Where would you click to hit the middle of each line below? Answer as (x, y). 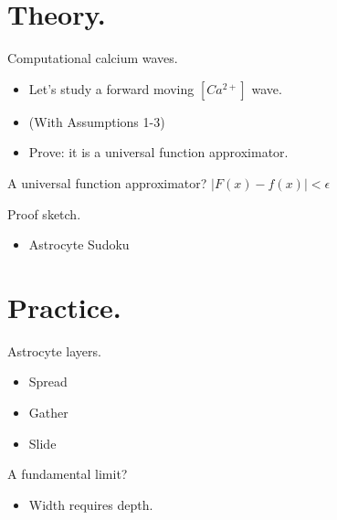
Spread (48, 382)
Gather (48, 412)
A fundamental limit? (68, 474)
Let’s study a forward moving (111, 88)
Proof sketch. (44, 213)
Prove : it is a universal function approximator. (158, 152)
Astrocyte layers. (54, 350)
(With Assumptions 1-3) (97, 121)
